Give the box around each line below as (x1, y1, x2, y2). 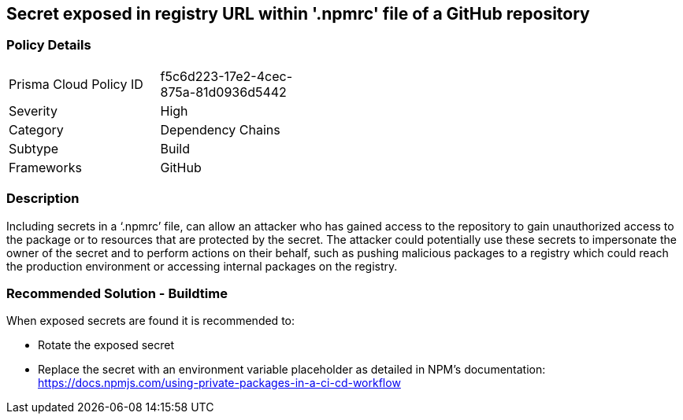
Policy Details (6, 37, 91, 53)
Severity (9, 102, 58, 119)
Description (6, 190, 80, 207)
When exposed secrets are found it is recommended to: (6, 314, 295, 328)
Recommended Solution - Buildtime (6, 285, 228, 301)
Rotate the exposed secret (38, 338, 175, 352)
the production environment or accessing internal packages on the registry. (6, 259, 398, 273)
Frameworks (9, 159, 82, 175)
